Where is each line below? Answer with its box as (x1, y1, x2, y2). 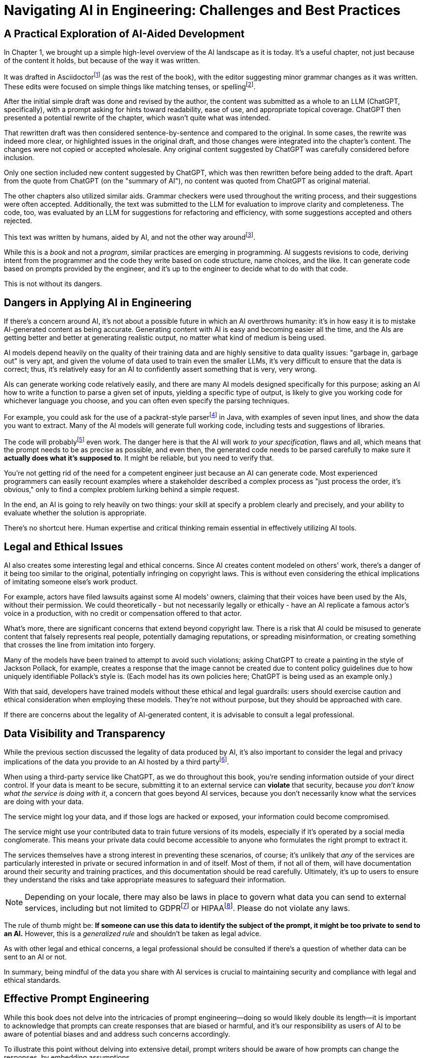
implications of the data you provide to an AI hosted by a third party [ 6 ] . (4, 756, 229, 766)
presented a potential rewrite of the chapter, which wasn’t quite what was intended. (4, 114, 271, 122)
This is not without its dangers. (4, 280, 102, 288)
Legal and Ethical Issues (4, 540, 123, 553)
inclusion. (4, 153, 34, 162)
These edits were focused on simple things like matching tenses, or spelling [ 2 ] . (4, 81, 256, 91)
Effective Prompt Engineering (4, 992, 149, 1005)
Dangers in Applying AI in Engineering (4, 296, 192, 309)
